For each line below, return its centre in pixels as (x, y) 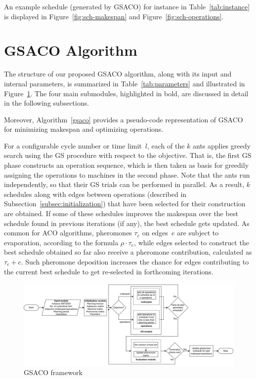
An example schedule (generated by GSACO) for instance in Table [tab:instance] (127, 6)
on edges (155, 233)
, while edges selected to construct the (192, 242)
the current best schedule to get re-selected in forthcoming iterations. (109, 271)
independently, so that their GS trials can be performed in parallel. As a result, (124, 184)
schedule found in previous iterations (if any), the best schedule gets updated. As (127, 223)
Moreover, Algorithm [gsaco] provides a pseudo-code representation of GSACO (124, 119)
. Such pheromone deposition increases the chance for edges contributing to (135, 262)
